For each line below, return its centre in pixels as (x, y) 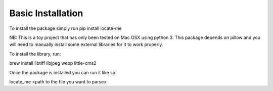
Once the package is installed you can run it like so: (63, 72)
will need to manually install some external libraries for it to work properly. (86, 44)
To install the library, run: (35, 54)
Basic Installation (46, 13)
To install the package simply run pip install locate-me (65, 28)
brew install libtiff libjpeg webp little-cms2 (53, 63)
